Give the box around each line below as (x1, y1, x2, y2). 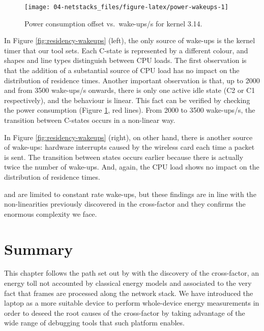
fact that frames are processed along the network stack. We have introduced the (4, 287, 253, 298)
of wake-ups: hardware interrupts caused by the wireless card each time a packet (4, 142, 255, 152)
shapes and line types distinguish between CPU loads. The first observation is (4, 55, 247, 65)
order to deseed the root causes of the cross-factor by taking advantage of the (4, 307, 245, 318)
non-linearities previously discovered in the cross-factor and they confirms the (4, 198, 246, 209)
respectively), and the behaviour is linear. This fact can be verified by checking (4, 94, 250, 105)
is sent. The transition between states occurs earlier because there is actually (4, 151, 244, 162)
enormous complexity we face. (4, 208, 97, 219)
